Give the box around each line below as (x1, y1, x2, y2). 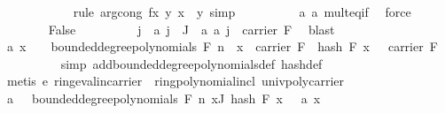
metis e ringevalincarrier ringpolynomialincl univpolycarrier (6, 72, 345, 90)
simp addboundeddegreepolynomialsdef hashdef (60, 54, 323, 72)
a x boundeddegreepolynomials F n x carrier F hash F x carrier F (6, 37, 438, 56)
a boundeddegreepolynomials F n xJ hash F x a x (6, 88, 321, 107)
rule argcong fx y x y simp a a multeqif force (73, 3, 411, 20)
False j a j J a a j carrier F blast (48, 19, 335, 38)
